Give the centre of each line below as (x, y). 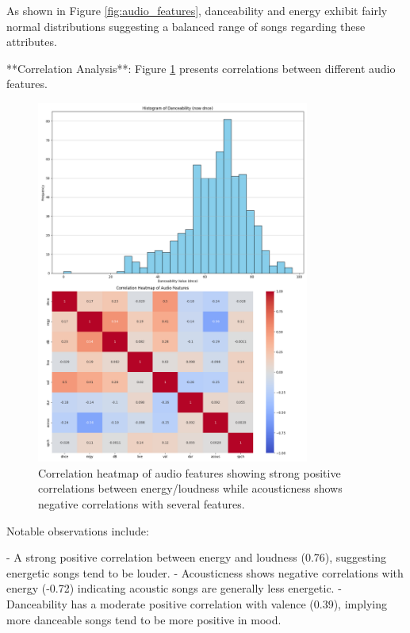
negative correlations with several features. (142, 504)
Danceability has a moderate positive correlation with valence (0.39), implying (197, 603)
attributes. (32, 42)
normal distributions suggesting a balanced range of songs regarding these (186, 26)
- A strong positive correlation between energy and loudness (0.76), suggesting (196, 557)
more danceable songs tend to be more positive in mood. (144, 619)
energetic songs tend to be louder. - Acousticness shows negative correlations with (205, 572)
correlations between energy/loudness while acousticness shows (190, 488)
